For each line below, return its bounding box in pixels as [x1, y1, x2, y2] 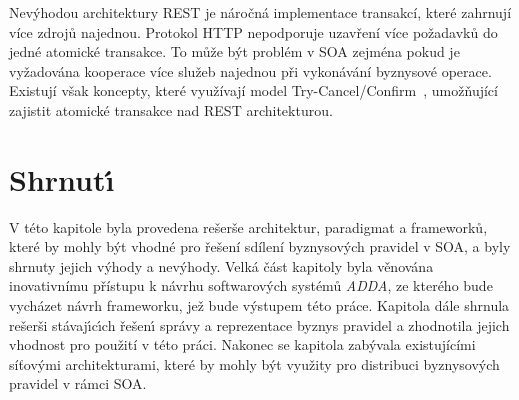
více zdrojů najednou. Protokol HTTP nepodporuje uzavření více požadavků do [9, 21, 498, 42]
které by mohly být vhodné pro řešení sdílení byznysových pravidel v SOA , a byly [9, 236, 511, 257]
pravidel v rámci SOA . [9, 373, 147, 394]
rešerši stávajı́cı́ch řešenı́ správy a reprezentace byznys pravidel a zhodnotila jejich [9, 314, 510, 335]
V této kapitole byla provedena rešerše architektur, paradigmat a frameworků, [9, 216, 488, 237]
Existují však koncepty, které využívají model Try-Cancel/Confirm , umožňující [9, 80, 498, 101]
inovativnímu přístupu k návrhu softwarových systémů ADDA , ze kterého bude [9, 275, 493, 296]
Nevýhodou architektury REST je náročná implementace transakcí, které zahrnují [9, 2, 512, 22]
